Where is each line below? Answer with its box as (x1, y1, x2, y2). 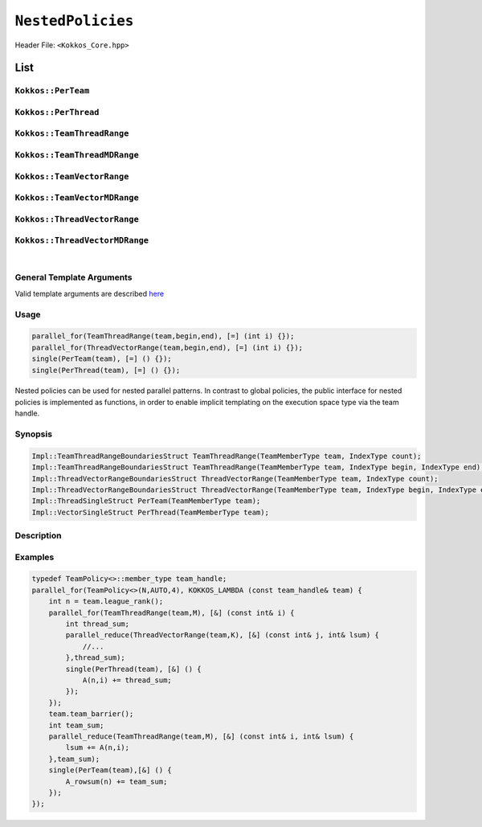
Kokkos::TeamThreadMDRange (14, 149, 140, 161)
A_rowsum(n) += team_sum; (65, 776, 168, 786)
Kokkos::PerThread (14, 107, 100, 117)
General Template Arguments (14, 272, 133, 283)
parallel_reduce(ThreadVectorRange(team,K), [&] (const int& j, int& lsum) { (65, 631, 379, 640)
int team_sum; (48, 720, 104, 730)
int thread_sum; (65, 620, 130, 628)
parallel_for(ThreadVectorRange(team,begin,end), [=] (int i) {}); (31, 342, 304, 352)
